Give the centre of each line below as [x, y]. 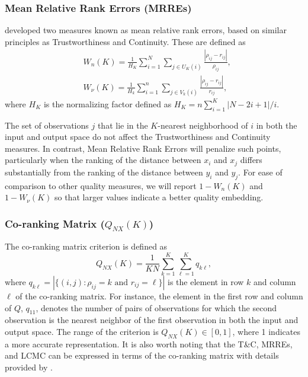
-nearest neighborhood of [203, 125]
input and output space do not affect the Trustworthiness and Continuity [138, 137]
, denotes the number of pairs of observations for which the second [156, 307]
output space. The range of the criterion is [82, 332]
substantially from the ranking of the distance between [104, 172]
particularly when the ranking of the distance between [103, 160]
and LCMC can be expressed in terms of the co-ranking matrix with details [142, 355]
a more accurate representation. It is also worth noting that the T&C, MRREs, [149, 344]
